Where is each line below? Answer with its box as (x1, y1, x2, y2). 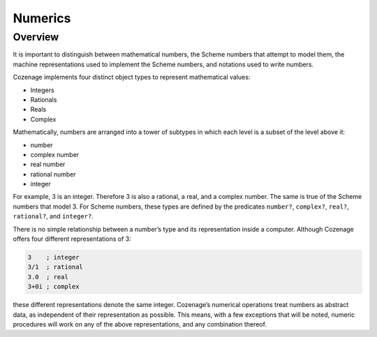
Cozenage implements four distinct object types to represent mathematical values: (13, 73, 251, 82)
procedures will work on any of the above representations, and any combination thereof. (13, 320, 267, 328)
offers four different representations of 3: (13, 234, 132, 244)
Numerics (13, 10, 71, 26)
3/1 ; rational (27, 263, 84, 271)
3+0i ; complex (27, 283, 80, 291)
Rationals (30, 95, 57, 104)
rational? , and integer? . (13, 212, 94, 220)
